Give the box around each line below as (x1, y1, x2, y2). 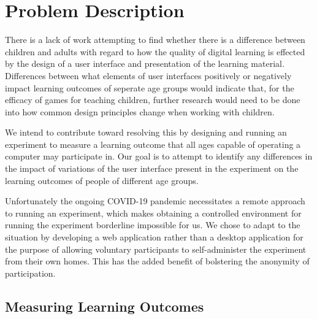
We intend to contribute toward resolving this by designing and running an (5, 126, 287, 139)
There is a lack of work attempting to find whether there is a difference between (5, 33, 305, 46)
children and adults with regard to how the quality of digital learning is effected (5, 45, 305, 58)
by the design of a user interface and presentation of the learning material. (5, 57, 285, 70)
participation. (5, 266, 56, 279)
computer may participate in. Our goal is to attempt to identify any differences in (5, 150, 313, 163)
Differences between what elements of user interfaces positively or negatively (5, 69, 292, 82)
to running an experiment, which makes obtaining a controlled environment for (5, 206, 302, 219)
